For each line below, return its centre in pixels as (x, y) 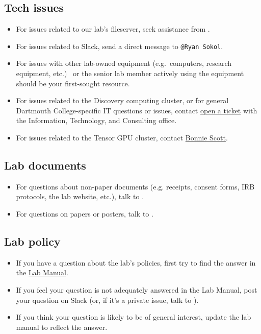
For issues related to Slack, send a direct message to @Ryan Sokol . (120, 46)
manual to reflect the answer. (62, 327)
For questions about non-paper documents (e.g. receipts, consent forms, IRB (135, 186)
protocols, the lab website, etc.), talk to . (80, 196)
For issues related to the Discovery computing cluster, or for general (122, 100)
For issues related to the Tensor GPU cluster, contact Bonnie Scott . (122, 138)
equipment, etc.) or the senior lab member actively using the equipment (130, 73)
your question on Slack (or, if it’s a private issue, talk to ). (107, 300)
